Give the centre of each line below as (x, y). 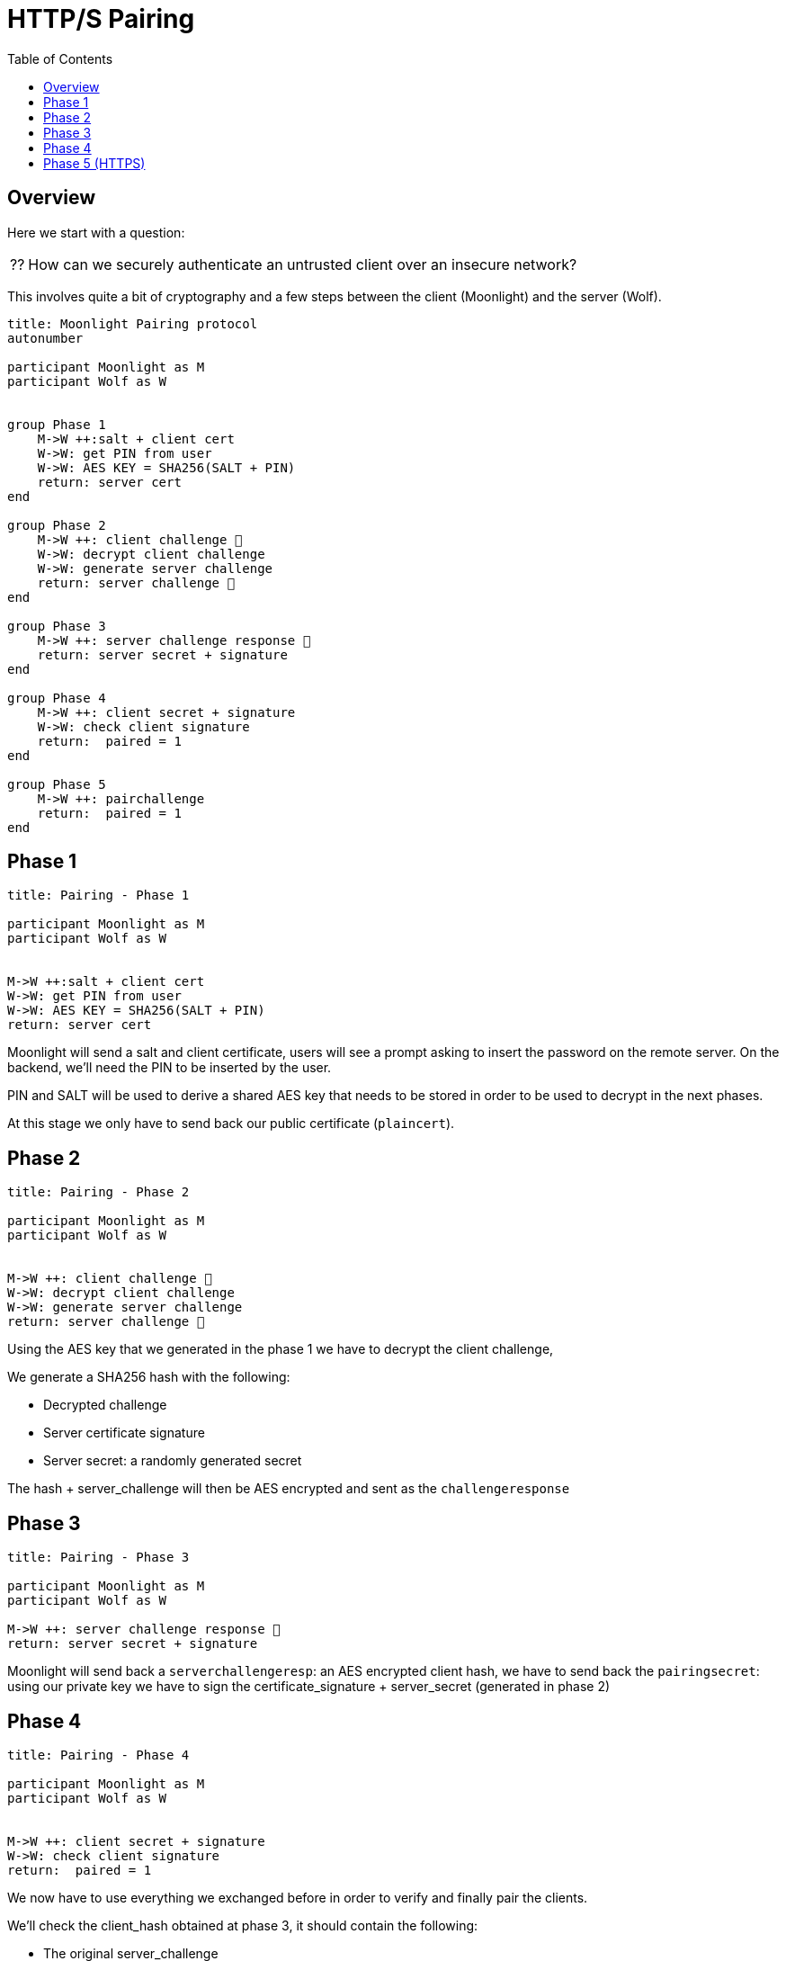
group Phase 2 (57, 525)
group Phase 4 (57, 698)
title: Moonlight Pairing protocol (133, 323)
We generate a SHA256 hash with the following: (149, 1377)
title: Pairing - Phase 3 (98, 1558)
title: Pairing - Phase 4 (98, 1755)
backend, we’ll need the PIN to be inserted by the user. (170, 1068)
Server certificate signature (124, 1433)
